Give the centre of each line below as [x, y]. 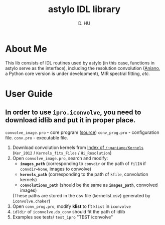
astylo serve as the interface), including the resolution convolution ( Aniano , [83, 68]
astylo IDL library [84, 9]
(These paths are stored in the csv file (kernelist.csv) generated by [81, 195]
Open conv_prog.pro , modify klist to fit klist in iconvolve [72, 206]
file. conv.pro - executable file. [37, 137]
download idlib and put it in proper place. [70, 120]
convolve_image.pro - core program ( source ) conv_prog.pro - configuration [82, 132]
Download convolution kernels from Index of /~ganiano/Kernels [78, 147]
